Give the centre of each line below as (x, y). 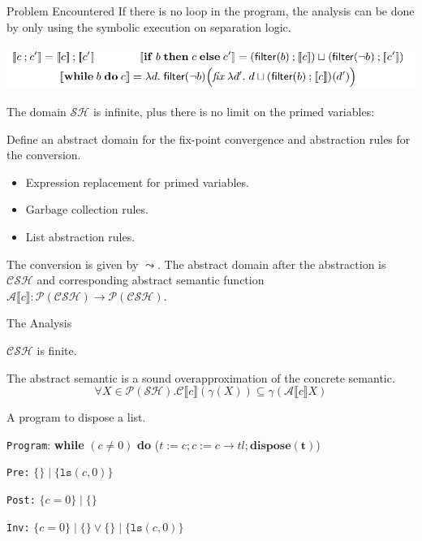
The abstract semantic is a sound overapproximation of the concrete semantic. (201, 377)
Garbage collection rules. (87, 209)
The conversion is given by (73, 264)
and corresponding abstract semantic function (151, 280)
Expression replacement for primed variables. (137, 182)
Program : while (45, 444)
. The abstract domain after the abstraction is (271, 264)
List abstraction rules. (80, 236)
